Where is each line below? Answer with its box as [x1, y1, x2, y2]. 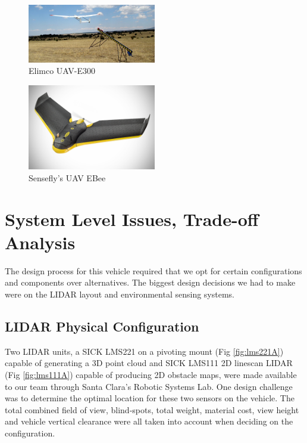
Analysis [5, 230, 76, 254]
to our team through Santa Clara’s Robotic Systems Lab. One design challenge [5, 380, 293, 392]
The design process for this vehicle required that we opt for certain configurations [5, 264, 302, 277]
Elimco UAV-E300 [29, 64, 95, 77]
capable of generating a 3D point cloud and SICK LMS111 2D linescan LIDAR [5, 357, 293, 369]
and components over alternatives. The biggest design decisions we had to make [5, 276, 296, 289]
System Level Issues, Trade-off [5, 206, 259, 231]
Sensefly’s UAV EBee [29, 171, 106, 184]
